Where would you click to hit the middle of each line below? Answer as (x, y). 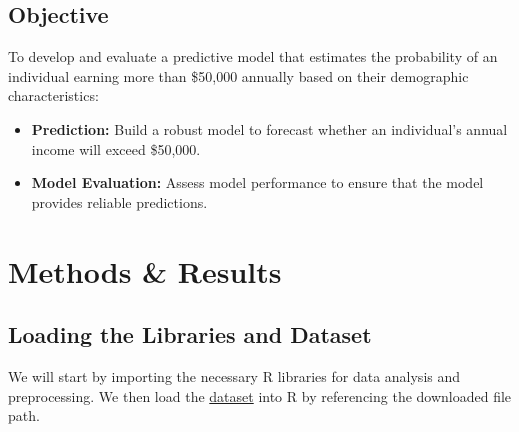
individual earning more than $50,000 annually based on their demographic (238, 75)
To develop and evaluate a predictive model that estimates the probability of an (253, 56)
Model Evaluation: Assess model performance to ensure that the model (257, 182)
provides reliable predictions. (119, 201)
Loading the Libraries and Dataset (190, 334)
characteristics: (53, 95)
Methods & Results (145, 270)
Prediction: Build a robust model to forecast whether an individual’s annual (269, 128)
